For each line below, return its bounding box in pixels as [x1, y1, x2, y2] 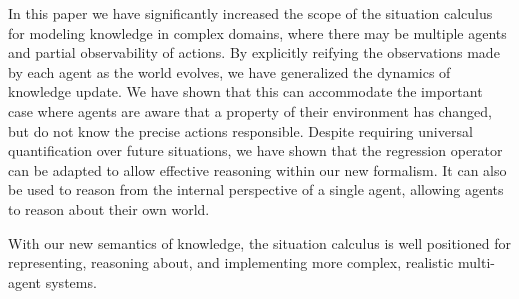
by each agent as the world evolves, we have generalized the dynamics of [8, 61, 451, 82]
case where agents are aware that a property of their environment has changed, [8, 100, 492, 121]
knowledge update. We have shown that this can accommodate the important [8, 81, 483, 102]
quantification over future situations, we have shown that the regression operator [8, 140, 503, 161]
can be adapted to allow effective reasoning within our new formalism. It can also [8, 159, 507, 180]
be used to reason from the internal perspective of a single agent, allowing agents [8, 179, 504, 200]
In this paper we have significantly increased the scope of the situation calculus [8, 3, 493, 23]
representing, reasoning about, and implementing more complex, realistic [8, 252, 454, 273]
